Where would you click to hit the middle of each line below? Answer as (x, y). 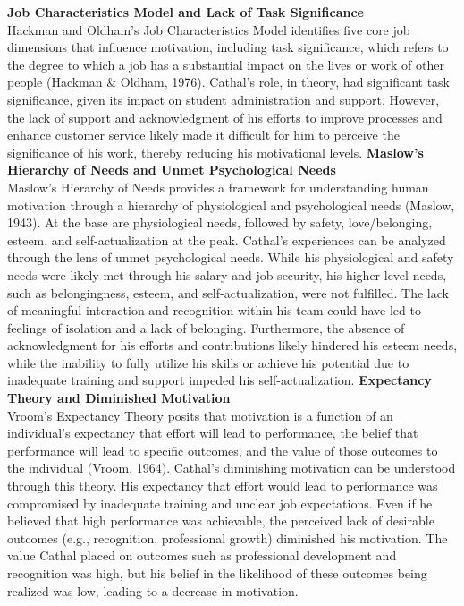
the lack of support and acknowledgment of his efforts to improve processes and (225, 117)
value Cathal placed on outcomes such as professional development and (202, 555)
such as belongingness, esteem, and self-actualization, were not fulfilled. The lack (228, 292)
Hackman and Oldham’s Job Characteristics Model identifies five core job (209, 29)
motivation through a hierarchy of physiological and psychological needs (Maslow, (231, 205)
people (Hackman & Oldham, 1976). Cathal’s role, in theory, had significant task (229, 82)
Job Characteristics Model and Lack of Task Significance (186, 12)
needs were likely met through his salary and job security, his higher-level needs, (227, 274)
